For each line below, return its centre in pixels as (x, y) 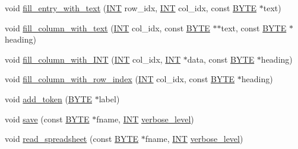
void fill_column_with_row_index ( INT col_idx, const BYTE (120, 79)
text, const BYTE (254, 27)
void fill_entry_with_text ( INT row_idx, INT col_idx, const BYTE (131, 8)
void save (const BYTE (47, 119)
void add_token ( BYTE (49, 98)
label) (109, 98)
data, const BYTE (221, 59)
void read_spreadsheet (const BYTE (72, 139)
